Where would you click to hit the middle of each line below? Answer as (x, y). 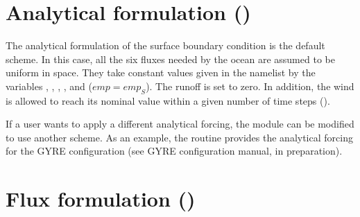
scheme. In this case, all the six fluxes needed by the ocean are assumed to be (170, 59)
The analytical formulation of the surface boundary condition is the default (165, 45)
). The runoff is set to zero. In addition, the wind (250, 86)
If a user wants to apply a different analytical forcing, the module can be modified (180, 124)
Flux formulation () (101, 199)
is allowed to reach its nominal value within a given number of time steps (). (168, 100)
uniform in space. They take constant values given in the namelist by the (161, 72)
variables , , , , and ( (49, 86)
